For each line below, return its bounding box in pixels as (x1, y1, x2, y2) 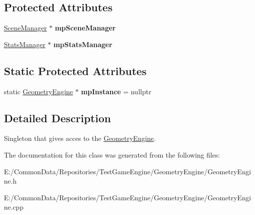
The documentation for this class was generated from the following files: (4, 149, 220, 160)
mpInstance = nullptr (81, 86, 152, 96)
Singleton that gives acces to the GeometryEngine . (4, 133, 156, 143)
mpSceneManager (54, 23, 116, 33)
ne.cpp (4, 202, 24, 212)
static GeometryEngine (4, 86, 73, 96)
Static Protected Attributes (4, 63, 147, 78)
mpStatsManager (53, 39, 112, 49)
